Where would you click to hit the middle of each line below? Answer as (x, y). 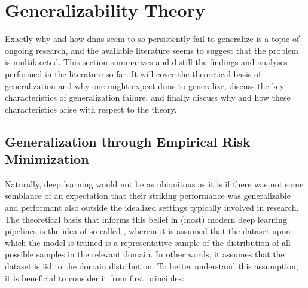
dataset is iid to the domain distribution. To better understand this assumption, (152, 266)
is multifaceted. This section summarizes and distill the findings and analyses (146, 62)
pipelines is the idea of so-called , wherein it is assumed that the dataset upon (148, 231)
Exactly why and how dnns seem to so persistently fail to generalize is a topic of (152, 39)
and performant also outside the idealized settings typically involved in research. (152, 207)
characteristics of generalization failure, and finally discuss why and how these (148, 97)
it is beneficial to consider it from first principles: (94, 278)
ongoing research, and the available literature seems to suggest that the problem (152, 50)
